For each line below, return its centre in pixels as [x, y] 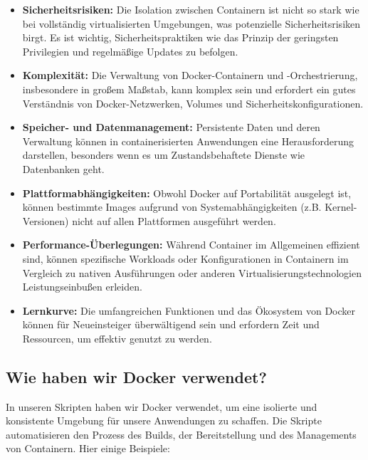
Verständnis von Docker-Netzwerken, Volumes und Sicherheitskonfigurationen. [193, 103]
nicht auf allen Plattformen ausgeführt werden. [174, 220]
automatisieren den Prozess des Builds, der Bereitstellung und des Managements [181, 434]
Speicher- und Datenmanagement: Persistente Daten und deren [171, 127]
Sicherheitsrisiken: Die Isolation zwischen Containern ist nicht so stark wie [191, 9]
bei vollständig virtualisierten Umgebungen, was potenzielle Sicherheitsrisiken [191, 23]
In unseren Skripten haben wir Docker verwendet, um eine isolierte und [162, 406]
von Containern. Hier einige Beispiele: [88, 448]
